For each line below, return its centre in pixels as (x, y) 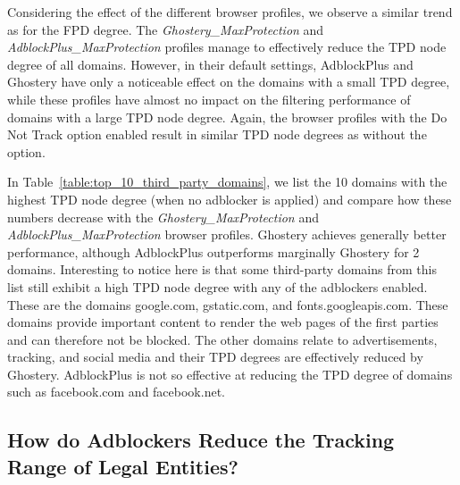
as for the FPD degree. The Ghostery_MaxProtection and (166, 29)
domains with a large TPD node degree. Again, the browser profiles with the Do (227, 117)
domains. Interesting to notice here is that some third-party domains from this (222, 269)
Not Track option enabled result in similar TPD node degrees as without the (217, 134)
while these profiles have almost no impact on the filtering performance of (209, 99)
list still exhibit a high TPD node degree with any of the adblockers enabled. (217, 286)
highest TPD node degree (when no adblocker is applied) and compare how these (230, 199)
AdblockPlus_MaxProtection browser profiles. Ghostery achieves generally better (227, 234)
